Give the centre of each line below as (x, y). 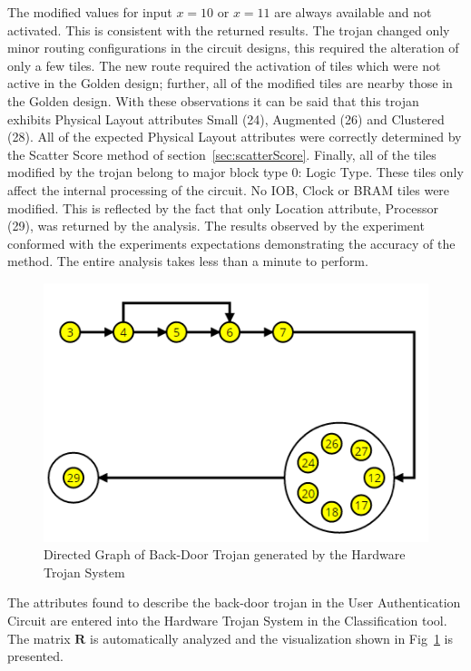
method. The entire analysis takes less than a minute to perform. (188, 261)
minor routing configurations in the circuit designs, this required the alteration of (233, 48)
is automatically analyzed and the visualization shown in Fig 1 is (271, 638)
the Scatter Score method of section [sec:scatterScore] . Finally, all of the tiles (222, 154)
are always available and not (353, 12)
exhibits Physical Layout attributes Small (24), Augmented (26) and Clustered (226, 118)
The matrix (39, 638)
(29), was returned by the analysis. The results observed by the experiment (216, 226)
